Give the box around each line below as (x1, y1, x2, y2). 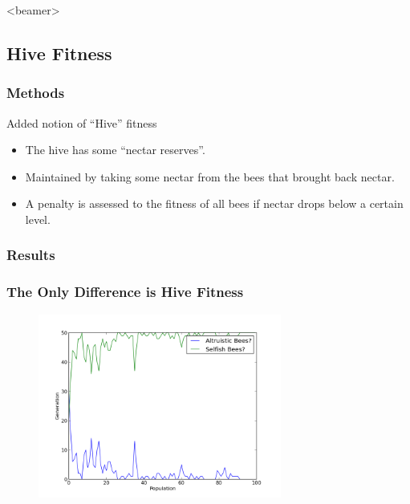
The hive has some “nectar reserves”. (25, 141, 205, 158)
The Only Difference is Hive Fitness (6, 282, 244, 302)
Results (6, 245, 55, 265)
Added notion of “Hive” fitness (6, 114, 157, 131)
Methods (6, 83, 65, 103)
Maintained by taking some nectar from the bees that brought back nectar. (25, 168, 395, 185)
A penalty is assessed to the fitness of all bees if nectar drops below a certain (25, 195, 404, 212)
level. (25, 210, 51, 227)
